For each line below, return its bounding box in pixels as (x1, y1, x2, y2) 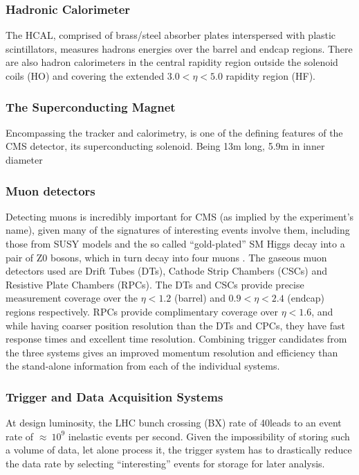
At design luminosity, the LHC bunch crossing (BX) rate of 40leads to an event (6, 415, 342, 430)
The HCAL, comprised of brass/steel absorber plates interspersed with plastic (6, 28, 336, 42)
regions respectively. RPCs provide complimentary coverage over (6, 304, 278, 318)
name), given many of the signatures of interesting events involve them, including (6, 223, 350, 237)
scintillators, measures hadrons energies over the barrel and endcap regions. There (6, 41, 353, 55)
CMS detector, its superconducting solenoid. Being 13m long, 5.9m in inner (6, 139, 325, 153)
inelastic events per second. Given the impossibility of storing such (68, 429, 350, 443)
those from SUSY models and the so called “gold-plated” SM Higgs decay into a (6, 236, 345, 250)
